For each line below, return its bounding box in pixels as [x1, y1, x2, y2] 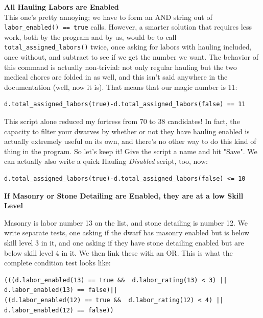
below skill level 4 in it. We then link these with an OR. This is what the [4, 247, 233, 258]
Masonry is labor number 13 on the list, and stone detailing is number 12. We [4, 217, 248, 228]
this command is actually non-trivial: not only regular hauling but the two [4, 61, 237, 72]
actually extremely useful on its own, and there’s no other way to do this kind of [4, 136, 256, 146]
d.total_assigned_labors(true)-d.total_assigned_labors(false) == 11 [4, 101, 246, 108]
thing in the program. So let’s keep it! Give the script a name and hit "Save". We [4, 145, 257, 156]
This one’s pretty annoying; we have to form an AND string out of [4, 11, 212, 22]
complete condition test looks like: [4, 257, 111, 268]
